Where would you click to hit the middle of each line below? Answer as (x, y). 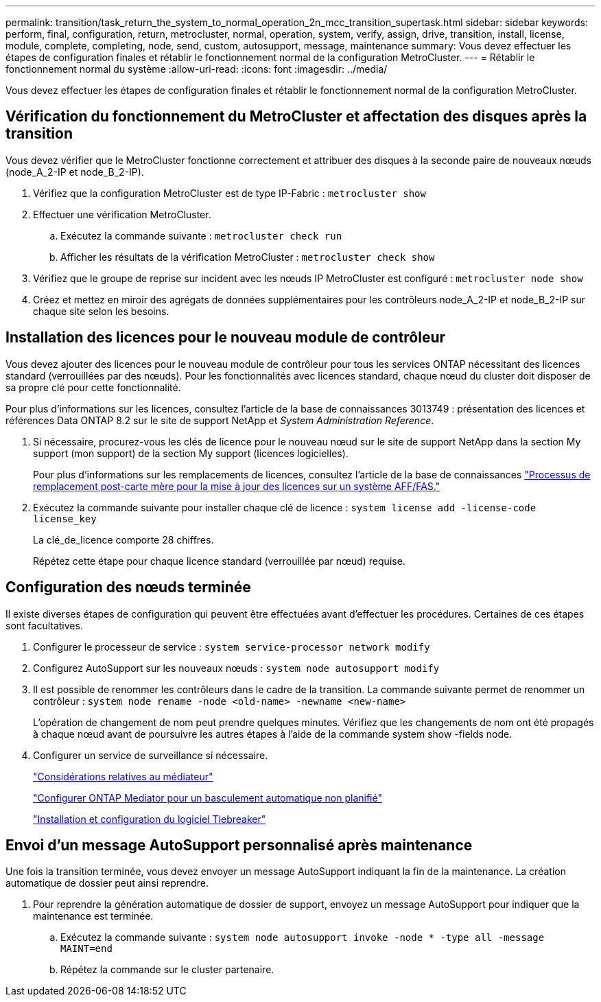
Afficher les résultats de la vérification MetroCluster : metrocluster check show (248, 257)
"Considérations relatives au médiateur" (123, 776)
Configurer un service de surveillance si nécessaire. (151, 755)
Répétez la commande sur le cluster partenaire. (167, 970)
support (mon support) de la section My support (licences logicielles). (191, 453)
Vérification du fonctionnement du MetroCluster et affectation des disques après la (296, 117)
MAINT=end (86, 949)
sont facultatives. (44, 625)
